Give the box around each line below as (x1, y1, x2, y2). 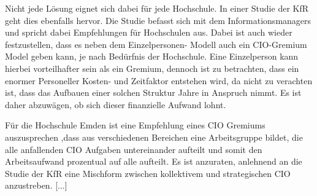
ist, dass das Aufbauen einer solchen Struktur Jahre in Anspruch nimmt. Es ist (5, 86, 302, 99)
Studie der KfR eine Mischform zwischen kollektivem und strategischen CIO (5, 167, 291, 179)
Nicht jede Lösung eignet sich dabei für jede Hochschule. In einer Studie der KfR (5, 2, 309, 14)
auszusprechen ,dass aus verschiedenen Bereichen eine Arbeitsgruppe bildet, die (5, 130, 303, 143)
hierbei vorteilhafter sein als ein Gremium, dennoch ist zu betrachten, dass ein (5, 61, 299, 74)
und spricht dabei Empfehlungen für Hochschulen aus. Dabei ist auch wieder (5, 26, 292, 39)
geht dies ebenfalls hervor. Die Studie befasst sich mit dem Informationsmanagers (5, 14, 311, 26)
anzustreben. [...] (5, 179, 67, 192)
